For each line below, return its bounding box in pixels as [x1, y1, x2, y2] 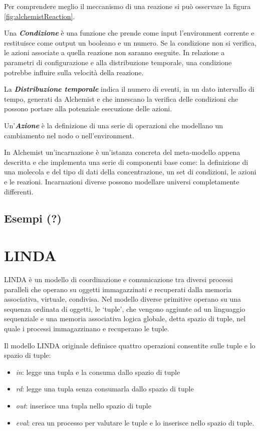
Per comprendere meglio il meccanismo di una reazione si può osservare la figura [4, 1, 251, 11]
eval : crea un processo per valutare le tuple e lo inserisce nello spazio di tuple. [16, 417, 254, 427]
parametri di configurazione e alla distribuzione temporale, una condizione [4, 57, 232, 67]
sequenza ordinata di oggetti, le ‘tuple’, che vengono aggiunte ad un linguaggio [4, 303, 245, 314]
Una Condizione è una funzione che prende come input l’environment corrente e [4, 28, 254, 38]
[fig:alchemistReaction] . [4, 11, 75, 21]
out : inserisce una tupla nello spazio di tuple [16, 400, 151, 410]
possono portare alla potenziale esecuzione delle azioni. [4, 103, 172, 114]
